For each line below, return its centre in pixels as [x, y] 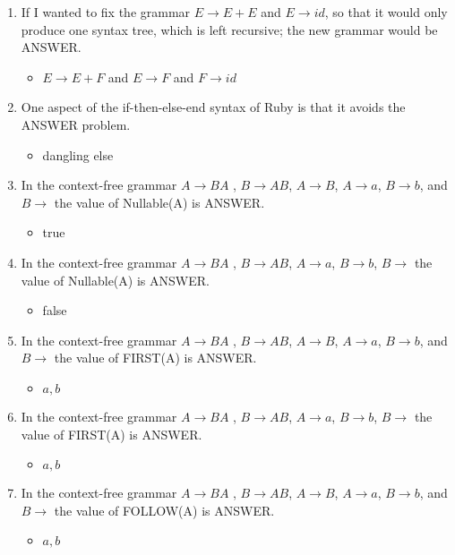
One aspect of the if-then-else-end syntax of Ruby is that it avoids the [213, 107]
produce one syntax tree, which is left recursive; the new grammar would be [229, 29]
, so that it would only [386, 12]
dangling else [78, 154]
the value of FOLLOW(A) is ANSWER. [164, 510]
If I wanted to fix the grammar [106, 12]
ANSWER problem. [76, 124]
